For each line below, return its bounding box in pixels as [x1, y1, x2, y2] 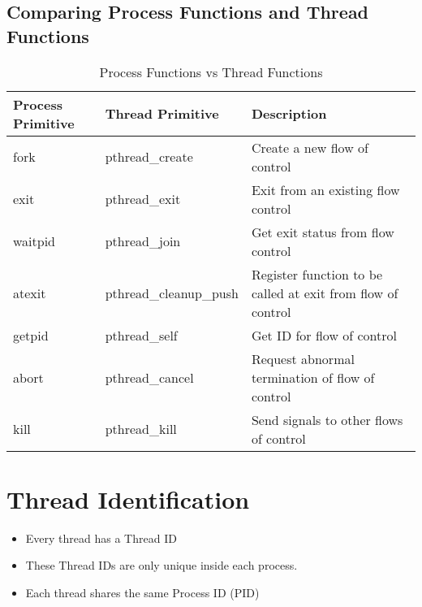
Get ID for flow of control [251, 325, 397, 345]
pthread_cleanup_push [105, 283, 239, 302]
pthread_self [105, 325, 178, 345]
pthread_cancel [105, 367, 194, 387]
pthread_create [105, 147, 193, 167]
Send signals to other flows [251, 410, 403, 429]
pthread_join [105, 232, 181, 251]
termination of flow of [251, 367, 375, 387]
